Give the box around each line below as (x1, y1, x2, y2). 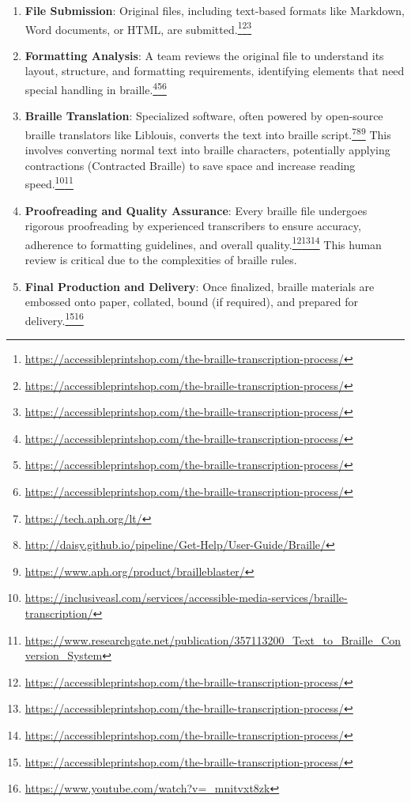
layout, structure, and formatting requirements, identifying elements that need (25, 62, 405, 79)
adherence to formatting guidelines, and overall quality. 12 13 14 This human (25, 233, 382, 252)
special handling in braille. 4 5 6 (25, 79, 167, 97)
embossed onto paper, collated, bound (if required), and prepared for (25, 293, 359, 310)
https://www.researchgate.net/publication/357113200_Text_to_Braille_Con (25, 631, 402, 648)
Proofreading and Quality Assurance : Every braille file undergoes (25, 202, 368, 218)
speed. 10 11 (25, 173, 74, 191)
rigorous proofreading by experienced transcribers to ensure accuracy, (25, 218, 361, 234)
